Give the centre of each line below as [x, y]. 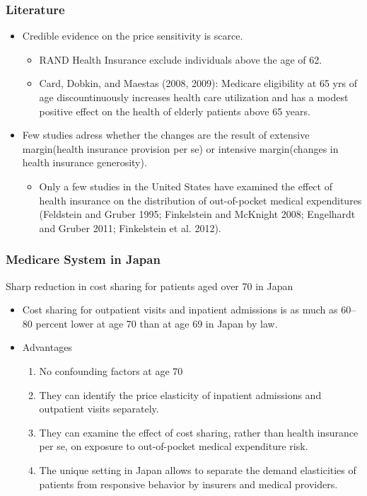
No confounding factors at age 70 [111, 370]
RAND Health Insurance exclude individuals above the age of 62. [181, 59]
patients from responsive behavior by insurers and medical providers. [188, 484]
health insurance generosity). [85, 162]
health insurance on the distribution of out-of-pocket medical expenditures [200, 200]
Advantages [47, 347]
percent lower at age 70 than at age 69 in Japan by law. [157, 323]
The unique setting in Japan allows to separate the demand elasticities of [198, 469]
